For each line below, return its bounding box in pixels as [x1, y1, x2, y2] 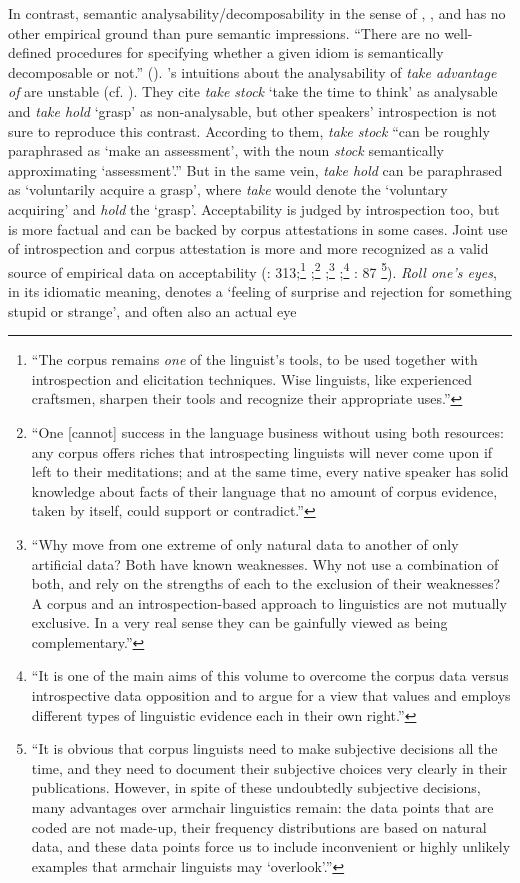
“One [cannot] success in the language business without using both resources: [31, 421, 504, 442]
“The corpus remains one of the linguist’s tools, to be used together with [31, 349, 478, 370]
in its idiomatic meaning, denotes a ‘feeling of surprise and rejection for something [8, 280, 512, 301]
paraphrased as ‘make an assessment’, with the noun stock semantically [8, 140, 444, 161]
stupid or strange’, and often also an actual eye [8, 300, 297, 321]
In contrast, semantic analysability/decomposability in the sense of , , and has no [8, 3, 506, 23]
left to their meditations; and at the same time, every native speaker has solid [31, 461, 509, 482]
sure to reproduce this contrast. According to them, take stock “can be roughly [8, 120, 490, 141]
